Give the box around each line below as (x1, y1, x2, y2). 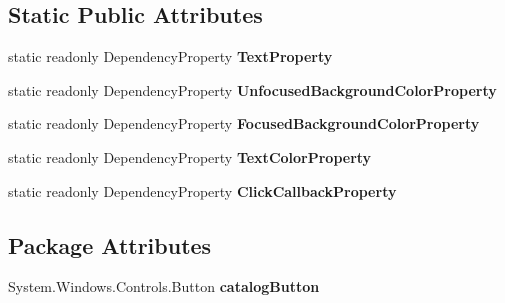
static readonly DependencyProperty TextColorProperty (8, 146, 372, 167)
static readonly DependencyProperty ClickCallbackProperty (8, 180, 397, 201)
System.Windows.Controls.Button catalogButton (8, 276, 320, 297)
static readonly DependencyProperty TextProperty (8, 46, 333, 67)
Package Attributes (8, 229, 212, 260)
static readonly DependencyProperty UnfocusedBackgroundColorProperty (8, 79, 497, 100)
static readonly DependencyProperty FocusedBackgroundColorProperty (8, 113, 480, 134)
